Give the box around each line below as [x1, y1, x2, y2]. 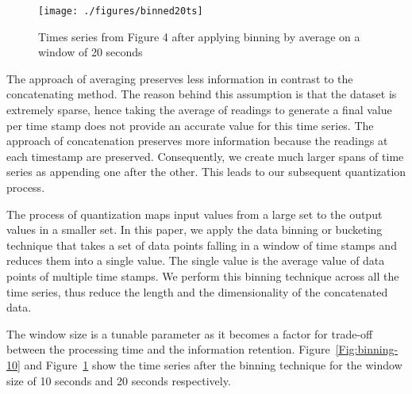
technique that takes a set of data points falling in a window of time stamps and [6, 236, 397, 253]
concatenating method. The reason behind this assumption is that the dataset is [6, 86, 397, 102]
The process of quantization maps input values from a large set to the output [6, 205, 383, 222]
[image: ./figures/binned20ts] [38, 6, 203, 17]
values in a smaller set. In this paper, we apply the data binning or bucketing [6, 221, 383, 238]
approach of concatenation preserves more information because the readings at [6, 132, 388, 149]
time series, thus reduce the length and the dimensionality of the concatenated [6, 283, 388, 300]
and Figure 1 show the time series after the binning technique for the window [24, 356, 402, 373]
